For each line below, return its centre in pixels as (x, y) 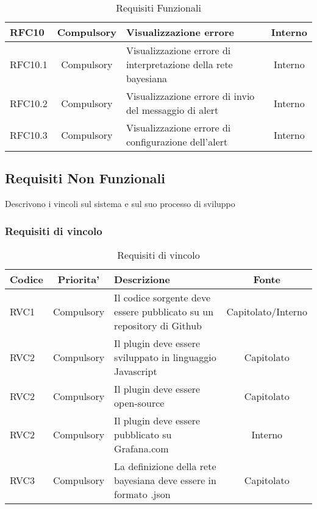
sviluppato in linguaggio (165, 357)
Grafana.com (141, 449)
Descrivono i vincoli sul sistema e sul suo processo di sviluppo (120, 204)
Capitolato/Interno (267, 312)
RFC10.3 (29, 135)
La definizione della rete (165, 466)
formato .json (142, 494)
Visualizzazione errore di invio (190, 96)
